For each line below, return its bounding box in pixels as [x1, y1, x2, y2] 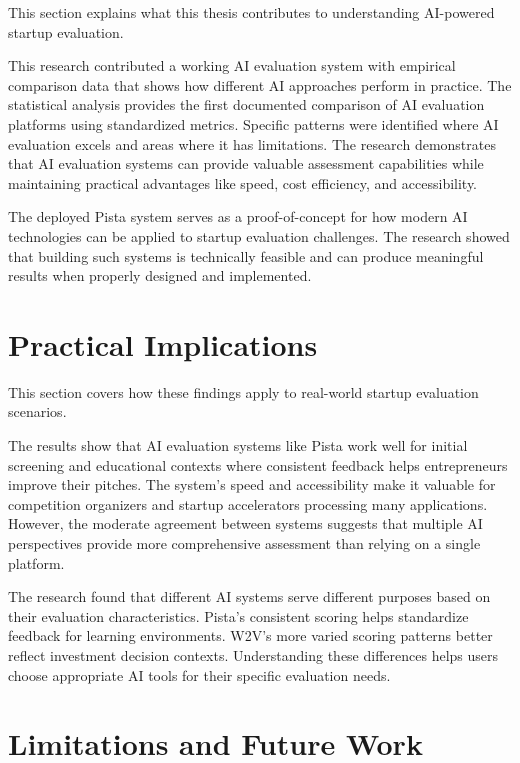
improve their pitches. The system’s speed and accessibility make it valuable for [8, 474, 496, 495]
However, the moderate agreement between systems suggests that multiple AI [8, 513, 483, 534]
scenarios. [8, 401, 67, 422]
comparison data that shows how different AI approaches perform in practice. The [8, 74, 512, 95]
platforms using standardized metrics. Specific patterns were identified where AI [8, 113, 499, 134]
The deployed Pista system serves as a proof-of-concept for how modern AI [8, 206, 468, 227]
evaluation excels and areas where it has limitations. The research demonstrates [8, 133, 496, 154]
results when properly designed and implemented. [8, 265, 312, 286]
